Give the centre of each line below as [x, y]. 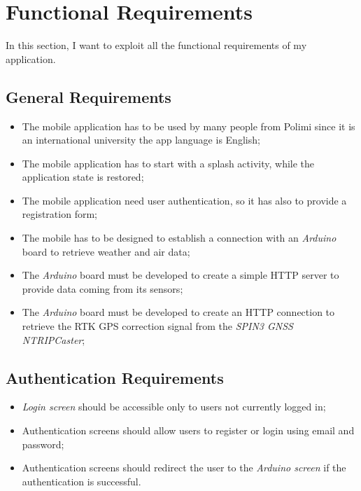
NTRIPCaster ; [54, 339]
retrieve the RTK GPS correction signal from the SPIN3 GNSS [157, 326]
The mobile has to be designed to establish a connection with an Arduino [179, 238]
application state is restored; [83, 177]
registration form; [59, 214]
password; [43, 444]
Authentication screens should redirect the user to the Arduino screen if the [184, 468]
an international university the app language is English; [141, 140]
